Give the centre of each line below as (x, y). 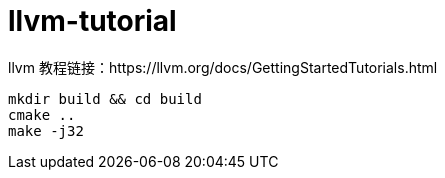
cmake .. (42, 114)
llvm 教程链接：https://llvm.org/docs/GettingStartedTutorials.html (223, 67)
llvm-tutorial (92, 21)
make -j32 (46, 130)
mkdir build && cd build (105, 98)
